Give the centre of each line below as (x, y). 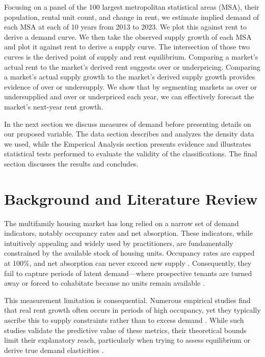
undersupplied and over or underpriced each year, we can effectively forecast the (129, 97)
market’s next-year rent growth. (54, 106)
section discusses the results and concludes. (71, 163)
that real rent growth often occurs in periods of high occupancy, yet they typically (132, 310)
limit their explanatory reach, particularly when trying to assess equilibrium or (127, 340)
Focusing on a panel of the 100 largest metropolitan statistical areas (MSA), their (132, 7)
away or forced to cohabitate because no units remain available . (104, 283)
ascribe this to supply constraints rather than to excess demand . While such (124, 320)
